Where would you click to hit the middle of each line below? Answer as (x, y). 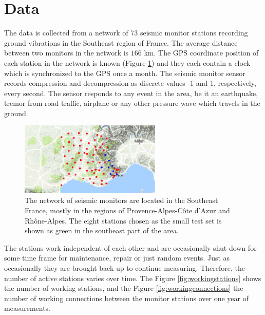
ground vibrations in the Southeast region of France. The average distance (121, 42)
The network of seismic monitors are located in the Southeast (121, 200)
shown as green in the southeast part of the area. (102, 230)
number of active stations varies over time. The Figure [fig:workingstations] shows (133, 278)
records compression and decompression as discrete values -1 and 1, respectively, (130, 83)
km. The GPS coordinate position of (201, 53)
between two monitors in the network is (67, 53)
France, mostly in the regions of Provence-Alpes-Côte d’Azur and (127, 210)
